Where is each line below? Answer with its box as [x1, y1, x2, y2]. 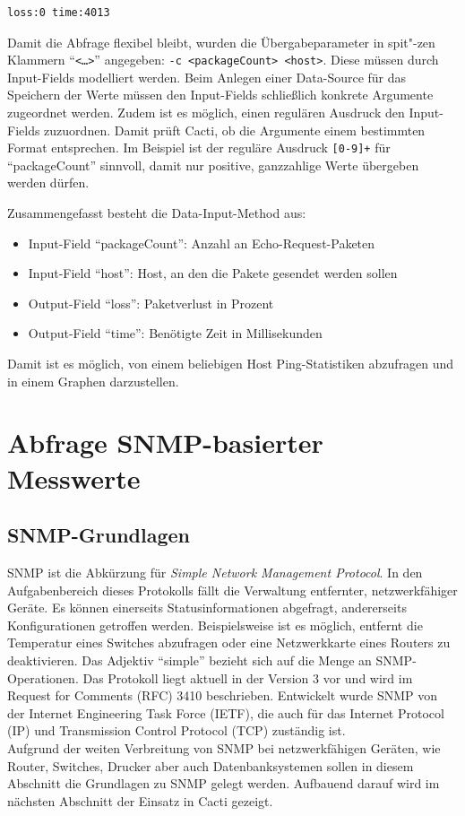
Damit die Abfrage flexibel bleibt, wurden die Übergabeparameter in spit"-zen [7, 32, 435, 51]
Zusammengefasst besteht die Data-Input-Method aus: [7, 204, 306, 222]
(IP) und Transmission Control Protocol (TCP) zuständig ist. [7, 721, 346, 740]
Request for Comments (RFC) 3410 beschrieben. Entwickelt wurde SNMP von [7, 686, 438, 705]
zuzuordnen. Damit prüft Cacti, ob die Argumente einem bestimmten [44, 120, 426, 139]
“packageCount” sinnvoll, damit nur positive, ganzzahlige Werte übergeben [7, 155, 419, 174]
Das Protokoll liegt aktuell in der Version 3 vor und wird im [82, 668, 413, 687]
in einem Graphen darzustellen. [7, 371, 179, 390]
